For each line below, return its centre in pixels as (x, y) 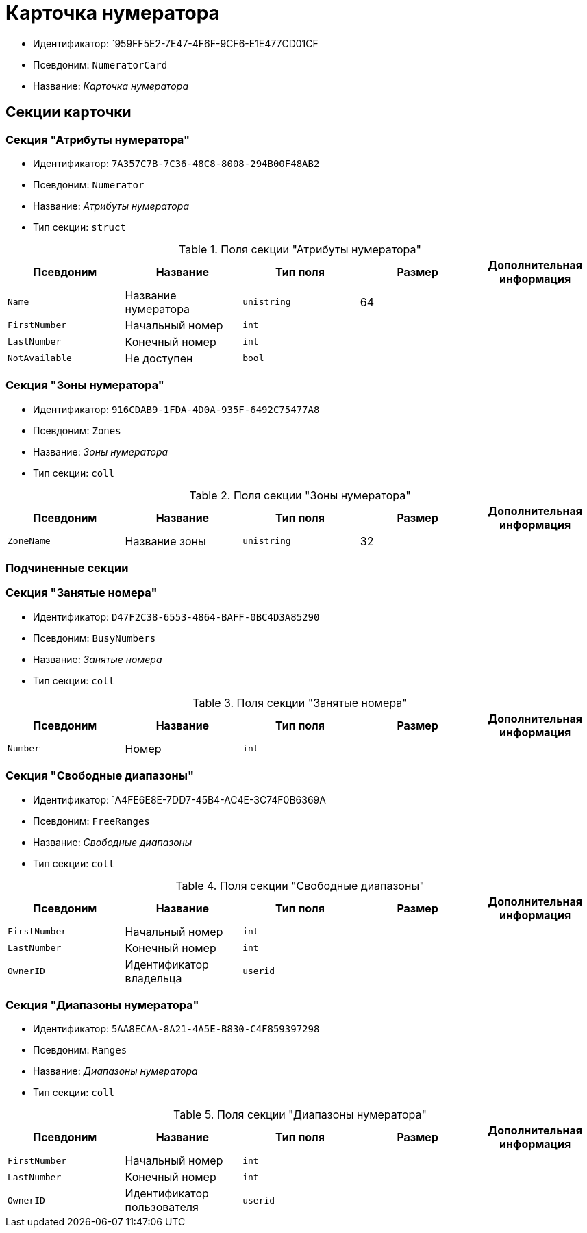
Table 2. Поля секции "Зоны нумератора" (300, 495)
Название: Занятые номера (98, 659)
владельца (153, 978)
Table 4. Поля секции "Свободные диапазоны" (300, 885)
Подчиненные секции (67, 568)
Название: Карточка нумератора (111, 86)
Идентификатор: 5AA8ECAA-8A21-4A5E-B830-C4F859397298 (176, 1029)
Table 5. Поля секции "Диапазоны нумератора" (300, 1115)
